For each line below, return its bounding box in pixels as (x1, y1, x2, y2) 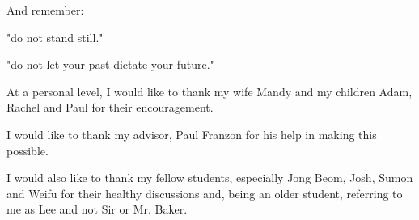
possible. (6, 142, 49, 159)
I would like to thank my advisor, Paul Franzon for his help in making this (6, 125, 377, 142)
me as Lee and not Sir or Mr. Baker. (6, 201, 188, 218)
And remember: (6, 2, 84, 18)
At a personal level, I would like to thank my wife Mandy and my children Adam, (6, 82, 413, 99)
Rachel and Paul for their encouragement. (6, 99, 214, 116)
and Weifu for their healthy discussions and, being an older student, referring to (6, 184, 403, 201)
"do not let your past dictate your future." (6, 56, 214, 73)
